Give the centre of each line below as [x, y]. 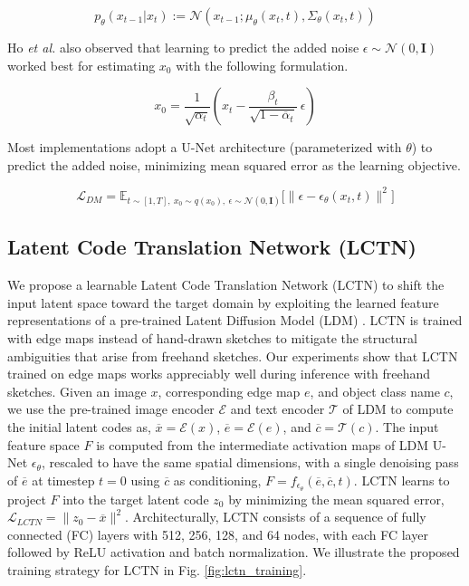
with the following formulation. [262, 65]
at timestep [63, 480]
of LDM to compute [398, 409]
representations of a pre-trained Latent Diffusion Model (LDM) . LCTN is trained [235, 320]
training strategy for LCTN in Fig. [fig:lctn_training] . [157, 570]
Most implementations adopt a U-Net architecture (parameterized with [205, 147]
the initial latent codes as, [79, 427]
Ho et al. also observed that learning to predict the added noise [183, 47]
